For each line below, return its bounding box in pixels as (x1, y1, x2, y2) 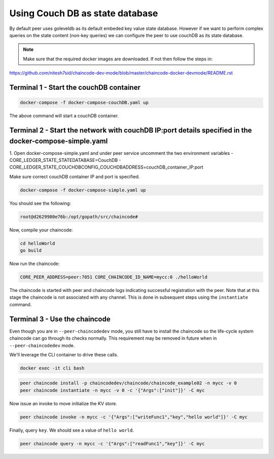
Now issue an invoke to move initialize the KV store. (9, 400, 118, 406)
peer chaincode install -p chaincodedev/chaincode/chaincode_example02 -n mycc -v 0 (20, 380, 237, 386)
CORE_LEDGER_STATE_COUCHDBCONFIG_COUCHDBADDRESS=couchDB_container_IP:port (9, 164, 203, 170)
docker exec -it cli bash (20, 365, 85, 371)
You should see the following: (9, 200, 71, 206)
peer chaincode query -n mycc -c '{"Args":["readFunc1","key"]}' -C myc (20, 441, 205, 446)
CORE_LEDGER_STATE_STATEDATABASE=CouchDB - (9, 157, 121, 163)
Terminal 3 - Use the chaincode (9, 315, 111, 323)
